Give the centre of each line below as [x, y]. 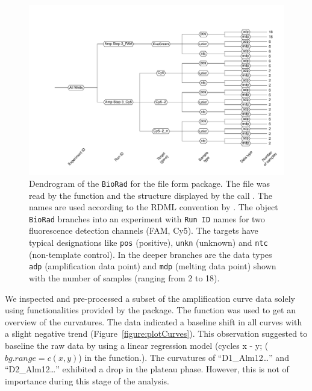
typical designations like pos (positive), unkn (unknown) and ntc [148, 242]
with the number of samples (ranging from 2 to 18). [124, 277]
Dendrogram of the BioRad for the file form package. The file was [149, 183]
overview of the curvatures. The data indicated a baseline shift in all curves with [154, 321]
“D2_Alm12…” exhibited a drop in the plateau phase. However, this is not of [147, 369]
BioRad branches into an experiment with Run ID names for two [147, 218]
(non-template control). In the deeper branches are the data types [151, 254]
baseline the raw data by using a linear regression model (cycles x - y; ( [137, 345]
